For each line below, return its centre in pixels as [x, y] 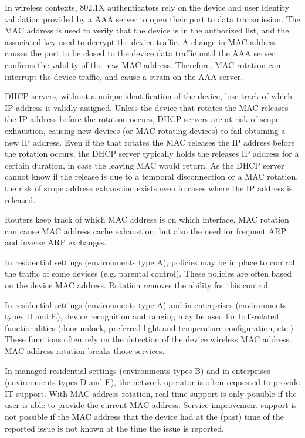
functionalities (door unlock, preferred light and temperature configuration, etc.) [149, 327]
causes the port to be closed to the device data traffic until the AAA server [140, 53]
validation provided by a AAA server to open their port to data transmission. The [152, 18]
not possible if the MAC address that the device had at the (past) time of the [145, 416]
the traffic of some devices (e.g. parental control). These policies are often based [148, 273]
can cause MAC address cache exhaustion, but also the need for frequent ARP [145, 230]
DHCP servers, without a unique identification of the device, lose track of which [148, 96]
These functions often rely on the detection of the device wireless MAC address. [148, 339]
